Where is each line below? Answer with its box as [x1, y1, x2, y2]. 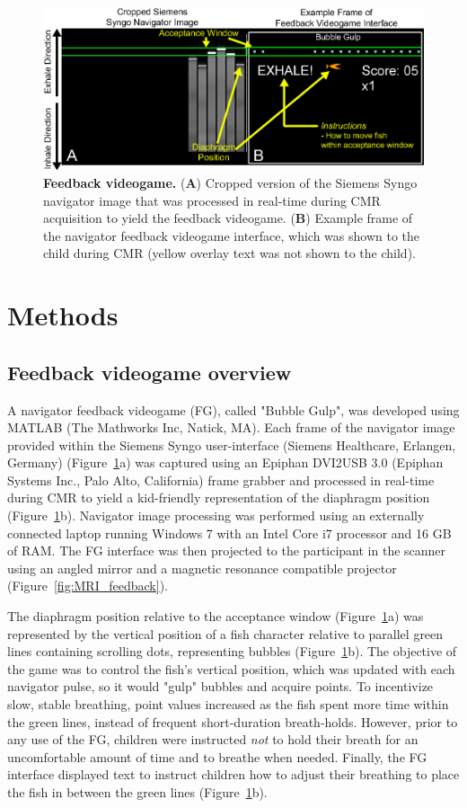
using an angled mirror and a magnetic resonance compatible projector [7, 558, 397, 577]
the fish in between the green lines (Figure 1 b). [7, 782, 268, 801]
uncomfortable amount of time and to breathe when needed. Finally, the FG [7, 747, 427, 766]
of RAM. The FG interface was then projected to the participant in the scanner [7, 541, 446, 560]
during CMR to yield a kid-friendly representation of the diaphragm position [7, 488, 430, 507]
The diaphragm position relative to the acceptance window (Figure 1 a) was [7, 607, 424, 626]
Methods [7, 297, 119, 333]
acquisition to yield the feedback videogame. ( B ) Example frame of [43, 209, 413, 227]
